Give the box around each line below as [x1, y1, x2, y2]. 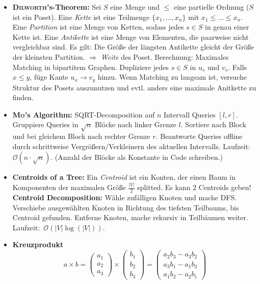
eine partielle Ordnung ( [173, 2, 249, 12]
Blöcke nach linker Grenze [94, 119, 176, 130]
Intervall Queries [164, 109, 216, 120]
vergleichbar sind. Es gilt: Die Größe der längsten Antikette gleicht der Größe [12, 41, 254, 52]
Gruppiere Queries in [12, 119, 79, 130]
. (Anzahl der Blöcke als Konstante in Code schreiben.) [50, 152, 223, 162]
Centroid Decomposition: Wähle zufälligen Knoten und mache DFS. [12, 192, 237, 203]
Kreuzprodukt [12, 239, 64, 250]
